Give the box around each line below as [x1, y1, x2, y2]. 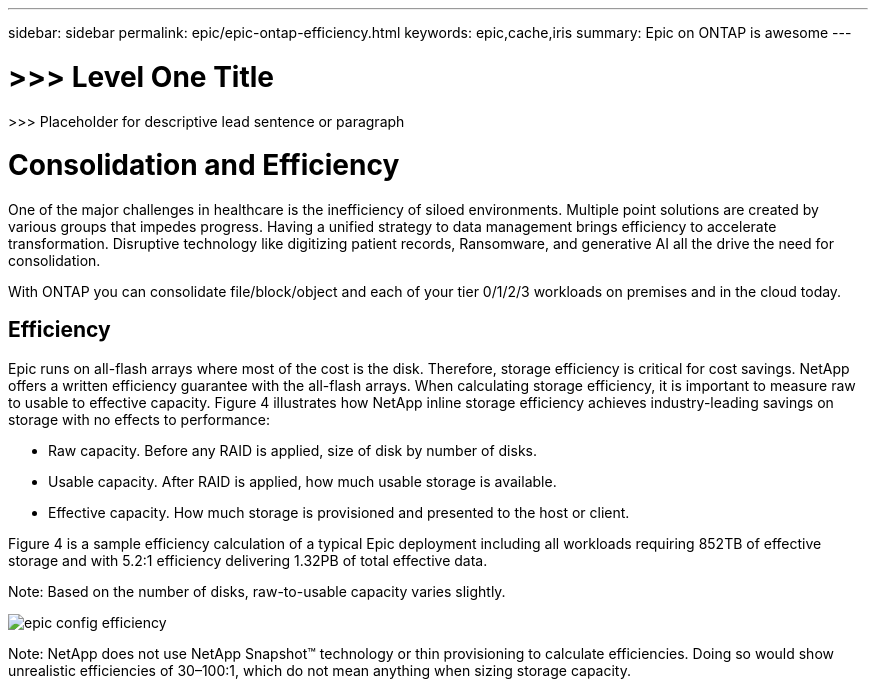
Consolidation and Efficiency [8, 148, 400, 183]
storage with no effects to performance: [8, 410, 271, 428]
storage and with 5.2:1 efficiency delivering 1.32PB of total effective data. [8, 551, 488, 569]
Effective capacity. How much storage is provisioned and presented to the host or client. [48, 503, 630, 521]
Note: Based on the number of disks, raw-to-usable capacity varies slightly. [8, 582, 506, 600]
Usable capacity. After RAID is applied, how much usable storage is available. [48, 472, 557, 490]
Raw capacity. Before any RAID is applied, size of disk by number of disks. [48, 441, 537, 459]
